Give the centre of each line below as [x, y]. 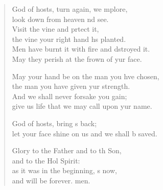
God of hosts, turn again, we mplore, [70, 9]
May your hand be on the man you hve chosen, [86, 76]
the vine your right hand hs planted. [69, 39]
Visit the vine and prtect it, [55, 29]
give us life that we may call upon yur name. [82, 106]
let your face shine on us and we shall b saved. [85, 133]
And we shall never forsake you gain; [69, 96]
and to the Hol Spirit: [46, 160]
